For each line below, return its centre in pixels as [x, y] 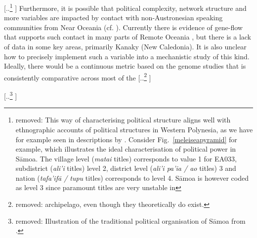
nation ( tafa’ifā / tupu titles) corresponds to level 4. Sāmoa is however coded [132, 178]
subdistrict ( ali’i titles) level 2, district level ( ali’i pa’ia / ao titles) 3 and [126, 168]
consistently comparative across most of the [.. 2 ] [78, 77]
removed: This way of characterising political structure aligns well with [123, 120]
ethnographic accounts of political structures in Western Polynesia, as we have [134, 129]
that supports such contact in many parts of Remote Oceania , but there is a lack [128, 37]
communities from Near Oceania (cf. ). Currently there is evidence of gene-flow [123, 27]
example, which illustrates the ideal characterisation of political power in [126, 149]
